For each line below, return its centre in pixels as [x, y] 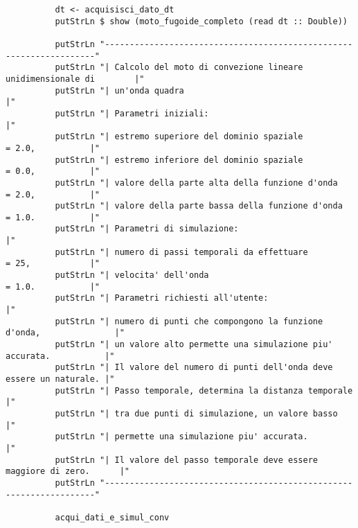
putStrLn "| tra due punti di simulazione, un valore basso [196, 413]
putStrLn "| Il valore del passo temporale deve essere [187, 460]
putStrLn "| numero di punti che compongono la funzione [189, 321]
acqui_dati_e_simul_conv [112, 517]
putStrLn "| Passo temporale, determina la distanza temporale [204, 390]
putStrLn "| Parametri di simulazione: [147, 229]
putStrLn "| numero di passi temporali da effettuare [181, 252]
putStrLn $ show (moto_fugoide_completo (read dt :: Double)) [201, 21]
